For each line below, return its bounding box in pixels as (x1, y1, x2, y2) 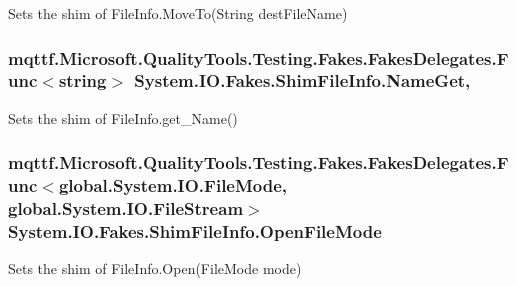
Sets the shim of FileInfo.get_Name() (8, 107, 238, 128)
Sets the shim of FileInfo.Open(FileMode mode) (8, 258, 302, 279)
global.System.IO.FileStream (8, 196, 244, 221)
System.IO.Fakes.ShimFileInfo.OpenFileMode (8, 219, 382, 244)
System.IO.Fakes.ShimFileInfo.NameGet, (134, 68, 471, 93)
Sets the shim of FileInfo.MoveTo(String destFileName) (8, 3, 348, 23)
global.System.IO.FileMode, (58, 173, 288, 198)
